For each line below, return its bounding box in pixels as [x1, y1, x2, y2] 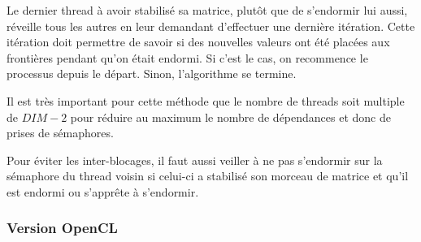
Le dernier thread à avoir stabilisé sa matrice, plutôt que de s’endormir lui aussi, [7, 2, 408, 18]
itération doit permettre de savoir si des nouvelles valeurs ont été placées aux [7, 33, 390, 50]
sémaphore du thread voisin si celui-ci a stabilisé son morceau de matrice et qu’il [7, 167, 409, 184]
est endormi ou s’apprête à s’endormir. [7, 183, 199, 200]
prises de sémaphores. [7, 124, 114, 141]
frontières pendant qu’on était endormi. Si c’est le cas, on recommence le [7, 49, 368, 66]
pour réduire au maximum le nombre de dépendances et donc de [70, 108, 391, 125]
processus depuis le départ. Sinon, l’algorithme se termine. [7, 65, 297, 82]
